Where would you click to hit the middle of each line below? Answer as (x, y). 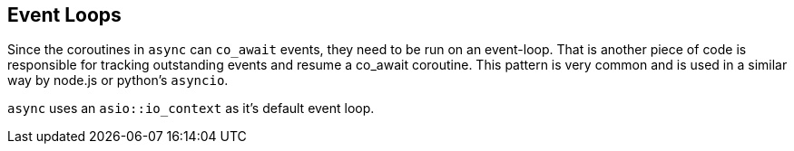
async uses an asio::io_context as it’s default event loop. (191, 109)
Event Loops (64, 15)
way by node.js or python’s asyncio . (118, 80)
